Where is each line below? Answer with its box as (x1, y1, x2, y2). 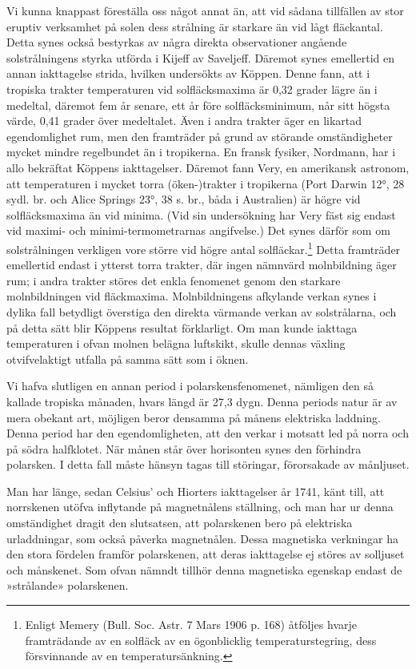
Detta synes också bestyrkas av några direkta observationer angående (6, 34, 347, 50)
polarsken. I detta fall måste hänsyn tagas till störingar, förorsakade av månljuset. (6, 456, 410, 473)
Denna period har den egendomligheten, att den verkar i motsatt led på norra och (6, 425, 409, 441)
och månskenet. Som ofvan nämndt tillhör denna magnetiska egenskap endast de (6, 561, 402, 578)
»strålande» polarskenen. (6, 577, 129, 594)
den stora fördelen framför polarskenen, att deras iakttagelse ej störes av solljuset (6, 546, 405, 562)
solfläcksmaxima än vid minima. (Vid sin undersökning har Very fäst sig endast (6, 206, 396, 223)
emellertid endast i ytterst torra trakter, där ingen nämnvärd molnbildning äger (6, 256, 397, 273)
